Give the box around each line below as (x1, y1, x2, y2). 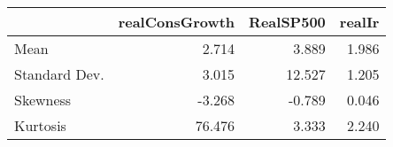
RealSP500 (249, 12, 326, 32)
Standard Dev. (14, 64, 104, 84)
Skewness (14, 89, 72, 110)
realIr (339, 12, 380, 32)
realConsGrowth (118, 12, 235, 32)
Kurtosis (14, 115, 66, 135)
